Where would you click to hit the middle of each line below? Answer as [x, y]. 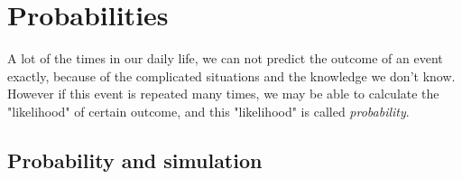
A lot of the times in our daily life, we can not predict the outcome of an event [225, 58]
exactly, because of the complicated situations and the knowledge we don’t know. [231, 75]
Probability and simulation [135, 160]
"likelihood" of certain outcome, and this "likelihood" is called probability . [208, 111]
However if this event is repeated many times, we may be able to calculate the [223, 94]
